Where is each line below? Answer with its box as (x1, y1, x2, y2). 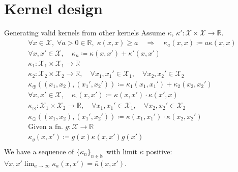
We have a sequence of (4, 146, 74, 156)
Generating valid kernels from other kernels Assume (4, 27, 165, 38)
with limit (106, 146, 137, 156)
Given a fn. (28, 123, 63, 131)
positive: (146, 146, 172, 156)
